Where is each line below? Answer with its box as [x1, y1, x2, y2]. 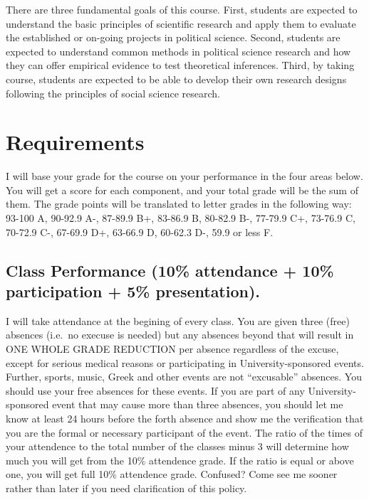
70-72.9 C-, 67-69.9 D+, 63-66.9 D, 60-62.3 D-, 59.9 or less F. [6, 224, 274, 239]
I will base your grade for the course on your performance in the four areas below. [6, 169, 363, 183]
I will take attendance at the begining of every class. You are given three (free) [6, 313, 350, 328]
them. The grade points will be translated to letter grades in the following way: [6, 196, 352, 211]
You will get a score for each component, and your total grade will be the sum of [6, 182, 358, 197]
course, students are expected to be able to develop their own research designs [6, 71, 347, 86]
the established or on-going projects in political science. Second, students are [6, 30, 341, 45]
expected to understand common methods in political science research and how [6, 43, 351, 58]
